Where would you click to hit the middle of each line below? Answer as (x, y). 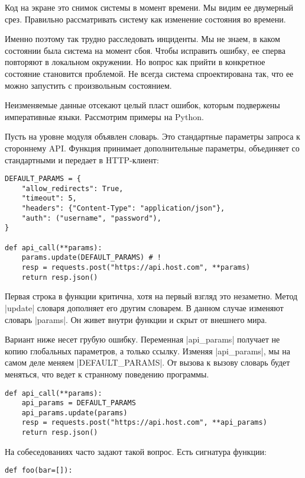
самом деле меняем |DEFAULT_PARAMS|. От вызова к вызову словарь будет (147, 362)
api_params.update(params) (74, 413)
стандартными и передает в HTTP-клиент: (82, 159)
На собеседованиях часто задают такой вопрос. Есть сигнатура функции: (136, 451)
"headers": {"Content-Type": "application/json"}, (123, 209)
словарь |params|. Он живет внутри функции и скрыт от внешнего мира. (136, 319)
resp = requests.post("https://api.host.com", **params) (136, 268)
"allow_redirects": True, (72, 188)
